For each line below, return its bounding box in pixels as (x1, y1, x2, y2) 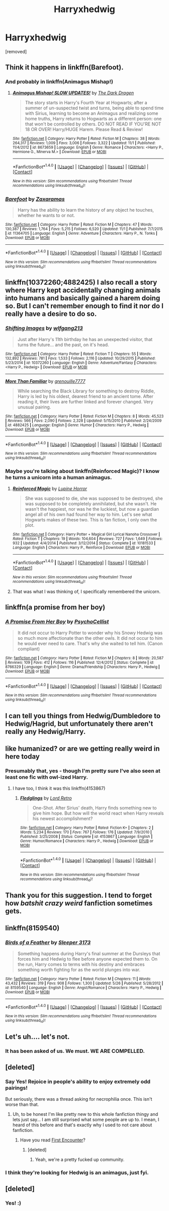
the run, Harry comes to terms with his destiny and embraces (17, 961, 145, 967)
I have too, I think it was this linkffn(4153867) (12, 785, 106, 791)
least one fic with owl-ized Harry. (5, 774, 89, 781)
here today (5, 752, 40, 761)
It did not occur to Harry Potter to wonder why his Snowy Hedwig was (17, 630, 163, 636)
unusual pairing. (17, 404, 51, 410)
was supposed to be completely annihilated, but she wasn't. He (25, 500, 157, 507)
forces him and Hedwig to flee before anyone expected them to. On (17, 956, 157, 962)
